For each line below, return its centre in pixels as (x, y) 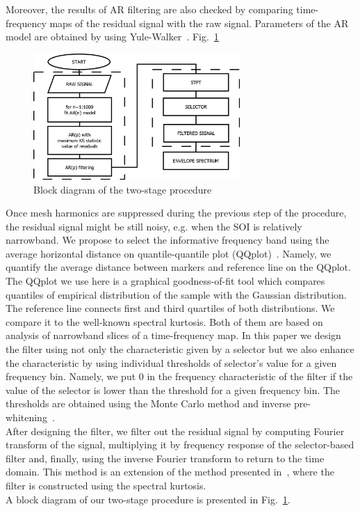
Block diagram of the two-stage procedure (123, 189)
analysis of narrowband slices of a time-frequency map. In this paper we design (173, 335)
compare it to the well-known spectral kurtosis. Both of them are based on (164, 321)
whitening (26, 417)
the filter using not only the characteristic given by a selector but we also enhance (180, 349)
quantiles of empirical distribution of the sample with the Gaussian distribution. (176, 294)
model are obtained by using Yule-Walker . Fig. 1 (112, 37)
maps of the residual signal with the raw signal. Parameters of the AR (199, 23)
